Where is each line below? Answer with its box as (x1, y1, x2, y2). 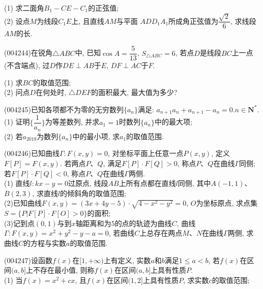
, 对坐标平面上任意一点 (108, 148, 184, 158)
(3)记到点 (4, 217, 35, 228)
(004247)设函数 (4, 254, 52, 265)
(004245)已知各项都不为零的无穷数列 (4, 104, 124, 114)
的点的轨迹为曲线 (114, 217, 172, 228)
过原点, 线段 (68, 178, 108, 188)
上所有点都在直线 (119, 178, 176, 188)
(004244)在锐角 (4, 47, 52, 58)
